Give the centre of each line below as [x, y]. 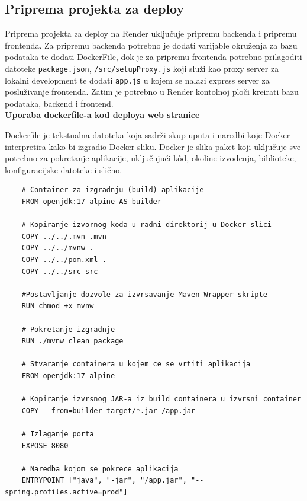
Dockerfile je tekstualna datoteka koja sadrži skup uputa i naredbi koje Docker [148, 135]
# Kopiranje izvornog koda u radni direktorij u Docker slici [147, 225]
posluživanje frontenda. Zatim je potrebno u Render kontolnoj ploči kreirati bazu [152, 92]
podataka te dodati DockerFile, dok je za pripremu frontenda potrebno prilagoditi [153, 57]
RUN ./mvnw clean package [72, 341]
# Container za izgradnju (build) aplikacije [113, 190]
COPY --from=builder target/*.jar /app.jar [109, 411]
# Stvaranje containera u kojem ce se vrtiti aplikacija [136, 364]
